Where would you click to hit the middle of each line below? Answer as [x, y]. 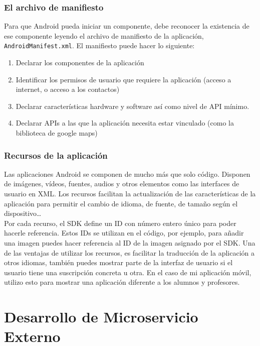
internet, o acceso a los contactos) [68, 89]
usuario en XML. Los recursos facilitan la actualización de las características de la [130, 194]
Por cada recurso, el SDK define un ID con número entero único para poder [120, 223]
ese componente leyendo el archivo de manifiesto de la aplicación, [104, 35]
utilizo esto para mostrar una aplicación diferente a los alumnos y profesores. [122, 282]
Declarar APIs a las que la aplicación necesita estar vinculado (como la [125, 123]
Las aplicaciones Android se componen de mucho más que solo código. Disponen [127, 174]
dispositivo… [23, 213]
